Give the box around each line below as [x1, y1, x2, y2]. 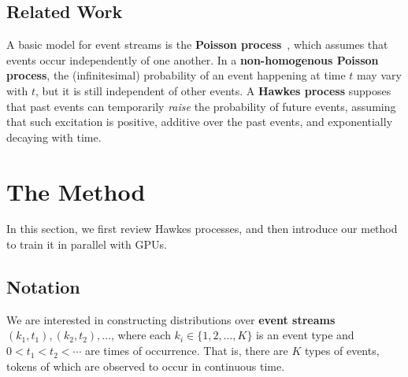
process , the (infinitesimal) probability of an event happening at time [6, 67, 346, 83]
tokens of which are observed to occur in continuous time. [6, 357, 285, 374]
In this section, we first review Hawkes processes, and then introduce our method [6, 220, 398, 237]
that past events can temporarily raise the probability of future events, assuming [6, 98, 396, 114]
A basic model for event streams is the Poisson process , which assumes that [6, 36, 388, 53]
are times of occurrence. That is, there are [85, 342, 288, 359]
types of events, [304, 342, 380, 359]
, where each [111, 327, 171, 343]
